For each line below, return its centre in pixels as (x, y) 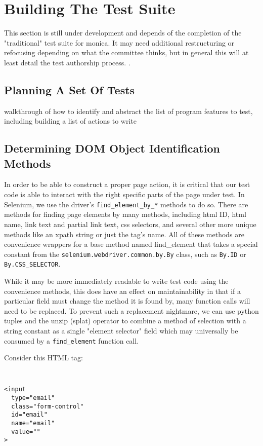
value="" (26, 432)
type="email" (33, 398)
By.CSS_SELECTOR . (32, 264)
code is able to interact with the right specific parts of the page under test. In (124, 194)
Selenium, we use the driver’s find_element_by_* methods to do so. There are (126, 204)
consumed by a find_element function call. (72, 340)
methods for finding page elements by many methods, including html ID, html (125, 214)
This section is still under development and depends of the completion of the (123, 33)
